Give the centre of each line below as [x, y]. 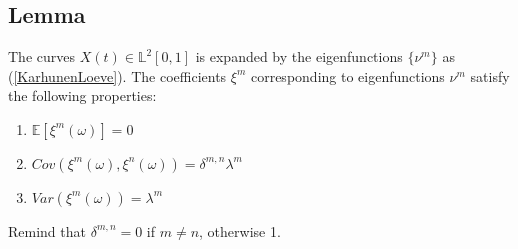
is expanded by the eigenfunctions [299, 56]
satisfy [490, 75]
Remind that [47, 230]
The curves [41, 56]
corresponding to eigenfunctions [347, 75]
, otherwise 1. [240, 230]
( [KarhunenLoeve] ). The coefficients [117, 75]
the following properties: [82, 95]
